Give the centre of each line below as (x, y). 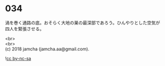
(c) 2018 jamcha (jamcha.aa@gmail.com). (47, 49)
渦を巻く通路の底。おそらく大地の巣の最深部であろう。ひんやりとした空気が (83, 22)
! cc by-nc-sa (18, 58)
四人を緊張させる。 (25, 29)
